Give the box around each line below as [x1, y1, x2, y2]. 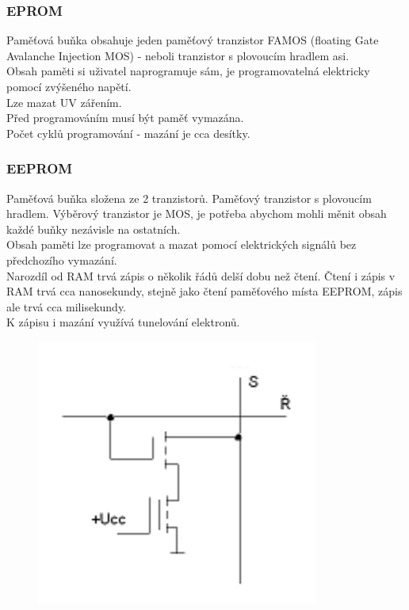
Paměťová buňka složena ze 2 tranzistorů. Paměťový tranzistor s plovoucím [6, 189, 372, 206]
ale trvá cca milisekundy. [6, 298, 127, 315]
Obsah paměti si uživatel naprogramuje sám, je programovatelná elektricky [6, 63, 370, 79]
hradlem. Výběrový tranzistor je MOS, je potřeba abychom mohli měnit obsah [6, 205, 387, 222]
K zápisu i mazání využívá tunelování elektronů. [6, 314, 240, 330]
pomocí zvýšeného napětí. [6, 78, 132, 94]
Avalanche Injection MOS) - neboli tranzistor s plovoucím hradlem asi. [6, 47, 350, 63]
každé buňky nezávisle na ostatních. [6, 220, 181, 237]
